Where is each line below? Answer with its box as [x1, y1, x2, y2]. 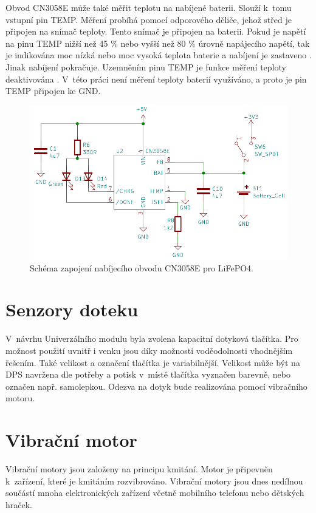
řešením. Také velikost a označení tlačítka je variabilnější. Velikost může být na [5, 356, 300, 369]
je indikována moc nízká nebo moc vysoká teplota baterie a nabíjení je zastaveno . [5, 49, 312, 61]
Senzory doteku [5, 297, 139, 322]
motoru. [5, 392, 35, 404]
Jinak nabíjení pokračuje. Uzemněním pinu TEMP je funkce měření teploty [5, 60, 286, 73]
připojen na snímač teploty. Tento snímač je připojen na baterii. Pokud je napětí [5, 25, 306, 38]
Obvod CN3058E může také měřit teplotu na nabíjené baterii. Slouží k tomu [5, 1, 292, 13]
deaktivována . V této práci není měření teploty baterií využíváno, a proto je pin [5, 72, 307, 85]
